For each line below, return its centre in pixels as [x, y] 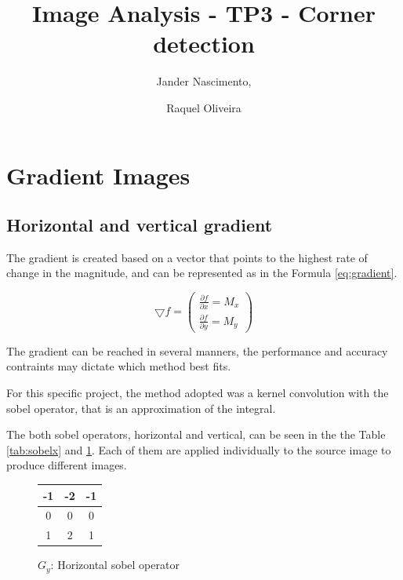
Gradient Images [98, 175]
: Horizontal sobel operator [115, 565]
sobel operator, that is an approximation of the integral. [141, 408]
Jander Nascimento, [204, 81]
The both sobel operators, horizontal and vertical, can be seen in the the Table [196, 434]
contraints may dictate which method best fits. [119, 366]
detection [204, 44]
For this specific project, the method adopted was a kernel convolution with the [198, 393]
